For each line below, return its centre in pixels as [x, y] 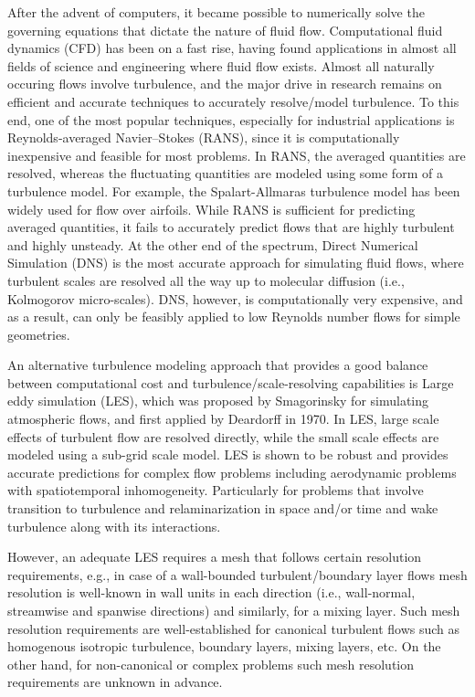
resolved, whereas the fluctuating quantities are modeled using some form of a [225, 173]
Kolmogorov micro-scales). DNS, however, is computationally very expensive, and [235, 298]
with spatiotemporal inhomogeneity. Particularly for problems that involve [216, 490]
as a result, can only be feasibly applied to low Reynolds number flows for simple [234, 317]
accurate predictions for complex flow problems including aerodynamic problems [232, 472]
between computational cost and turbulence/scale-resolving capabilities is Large [231, 382]
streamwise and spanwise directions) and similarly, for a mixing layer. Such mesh [234, 610]
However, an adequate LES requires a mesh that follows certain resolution [215, 557]
